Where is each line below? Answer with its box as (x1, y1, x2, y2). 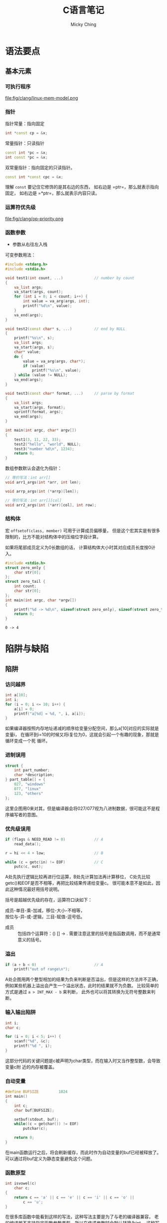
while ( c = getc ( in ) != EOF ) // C (5, 859, 103, 865)
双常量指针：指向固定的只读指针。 (5, 164, 75, 170)
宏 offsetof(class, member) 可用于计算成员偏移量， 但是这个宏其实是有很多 (5, 527, 161, 533)
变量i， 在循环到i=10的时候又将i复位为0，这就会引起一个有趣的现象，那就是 (5, 732, 159, 737)
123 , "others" (14, 791, 43, 796)
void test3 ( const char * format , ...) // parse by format (5, 391, 135, 396)
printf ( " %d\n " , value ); (23, 303, 72, 308)
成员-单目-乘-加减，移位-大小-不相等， (5, 908, 85, 914)
